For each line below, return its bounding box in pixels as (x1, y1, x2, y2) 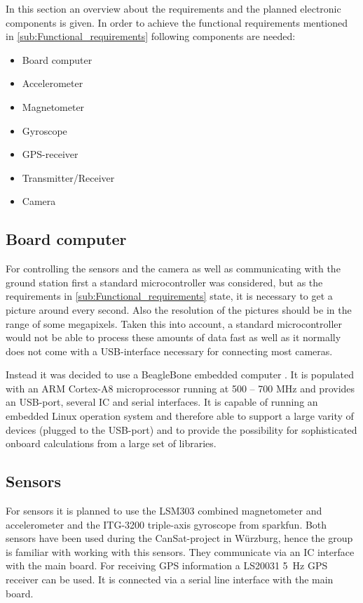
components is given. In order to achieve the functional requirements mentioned (6, 15, 348, 29)
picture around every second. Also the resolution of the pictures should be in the (6, 302, 352, 317)
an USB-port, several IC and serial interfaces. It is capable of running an (6, 395, 318, 409)
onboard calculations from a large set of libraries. (6, 436, 217, 451)
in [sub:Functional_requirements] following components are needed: (6, 29, 296, 44)
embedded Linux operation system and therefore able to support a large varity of (6, 409, 354, 423)
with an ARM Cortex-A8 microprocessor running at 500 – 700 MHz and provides (6, 380, 355, 395)
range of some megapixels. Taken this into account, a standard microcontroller (6, 316, 342, 331)
